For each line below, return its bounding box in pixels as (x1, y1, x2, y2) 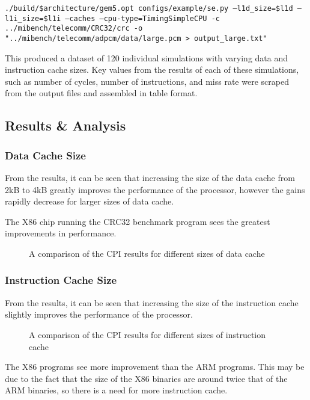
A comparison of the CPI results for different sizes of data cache (29, 247, 265, 259)
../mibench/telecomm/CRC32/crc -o (5, 24, 143, 33)
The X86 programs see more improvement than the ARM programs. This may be (5, 360, 305, 373)
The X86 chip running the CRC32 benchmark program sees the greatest (5, 215, 270, 227)
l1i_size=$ (5, 14, 48, 23)
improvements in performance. (5, 227, 117, 239)
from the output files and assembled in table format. (5, 87, 198, 99)
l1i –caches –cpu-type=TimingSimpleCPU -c (47, 14, 220, 23)
